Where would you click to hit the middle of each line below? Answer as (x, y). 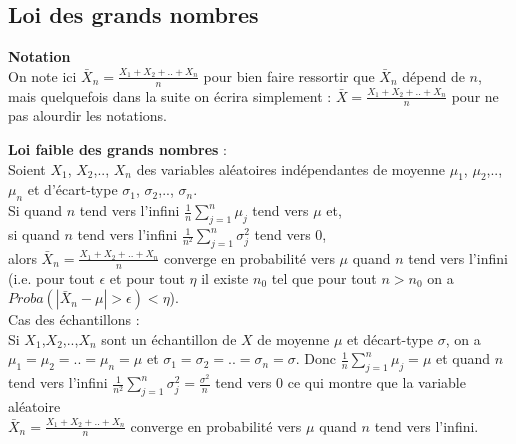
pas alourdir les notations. (87, 115)
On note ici (42, 75)
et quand (463, 358)
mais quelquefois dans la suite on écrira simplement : (170, 95)
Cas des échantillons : (74, 319)
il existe (225, 277)
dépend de (433, 75)
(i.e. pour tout (51, 277)
